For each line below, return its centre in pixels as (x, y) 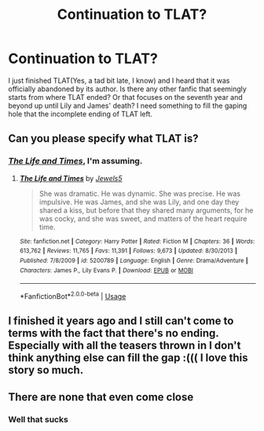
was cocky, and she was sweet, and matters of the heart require (143, 219)
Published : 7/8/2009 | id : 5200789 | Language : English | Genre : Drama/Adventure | (134, 260)
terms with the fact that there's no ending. (114, 333)
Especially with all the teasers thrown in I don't (125, 346)
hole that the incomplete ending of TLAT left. (81, 114)
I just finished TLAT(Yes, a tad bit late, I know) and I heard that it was (119, 80)
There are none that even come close (101, 397)
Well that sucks (38, 419)
